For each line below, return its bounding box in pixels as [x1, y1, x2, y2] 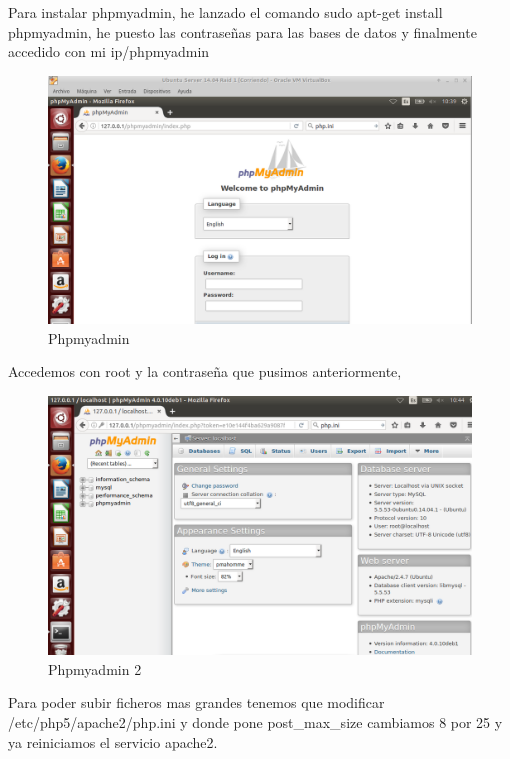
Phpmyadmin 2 [48, 658, 142, 679]
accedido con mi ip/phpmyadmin [8, 41, 210, 62]
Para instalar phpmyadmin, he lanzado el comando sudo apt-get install [8, 2, 443, 22]
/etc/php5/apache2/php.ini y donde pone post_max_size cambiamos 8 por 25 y [8, 711, 503, 732]
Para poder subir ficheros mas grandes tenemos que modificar [8, 692, 385, 713]
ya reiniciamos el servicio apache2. [8, 731, 218, 752]
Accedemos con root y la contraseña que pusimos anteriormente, [8, 361, 402, 382]
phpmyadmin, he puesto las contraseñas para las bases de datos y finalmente [8, 21, 477, 42]
